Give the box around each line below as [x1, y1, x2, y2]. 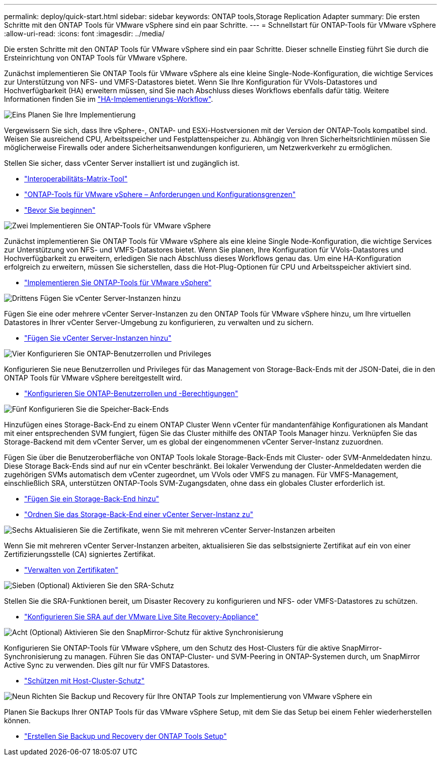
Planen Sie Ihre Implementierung [28, 110, 136, 119]
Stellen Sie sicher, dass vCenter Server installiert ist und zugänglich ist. [4, 159, 240, 167]
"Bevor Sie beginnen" [24, 206, 96, 214]
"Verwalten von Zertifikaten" [24, 565, 118, 574]
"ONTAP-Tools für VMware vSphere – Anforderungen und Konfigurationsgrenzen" [24, 190, 296, 199]
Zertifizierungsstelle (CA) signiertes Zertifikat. [4, 550, 156, 558]
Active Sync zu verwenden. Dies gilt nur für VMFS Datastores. [4, 661, 210, 669]
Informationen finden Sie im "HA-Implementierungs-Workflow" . [4, 95, 213, 103]
